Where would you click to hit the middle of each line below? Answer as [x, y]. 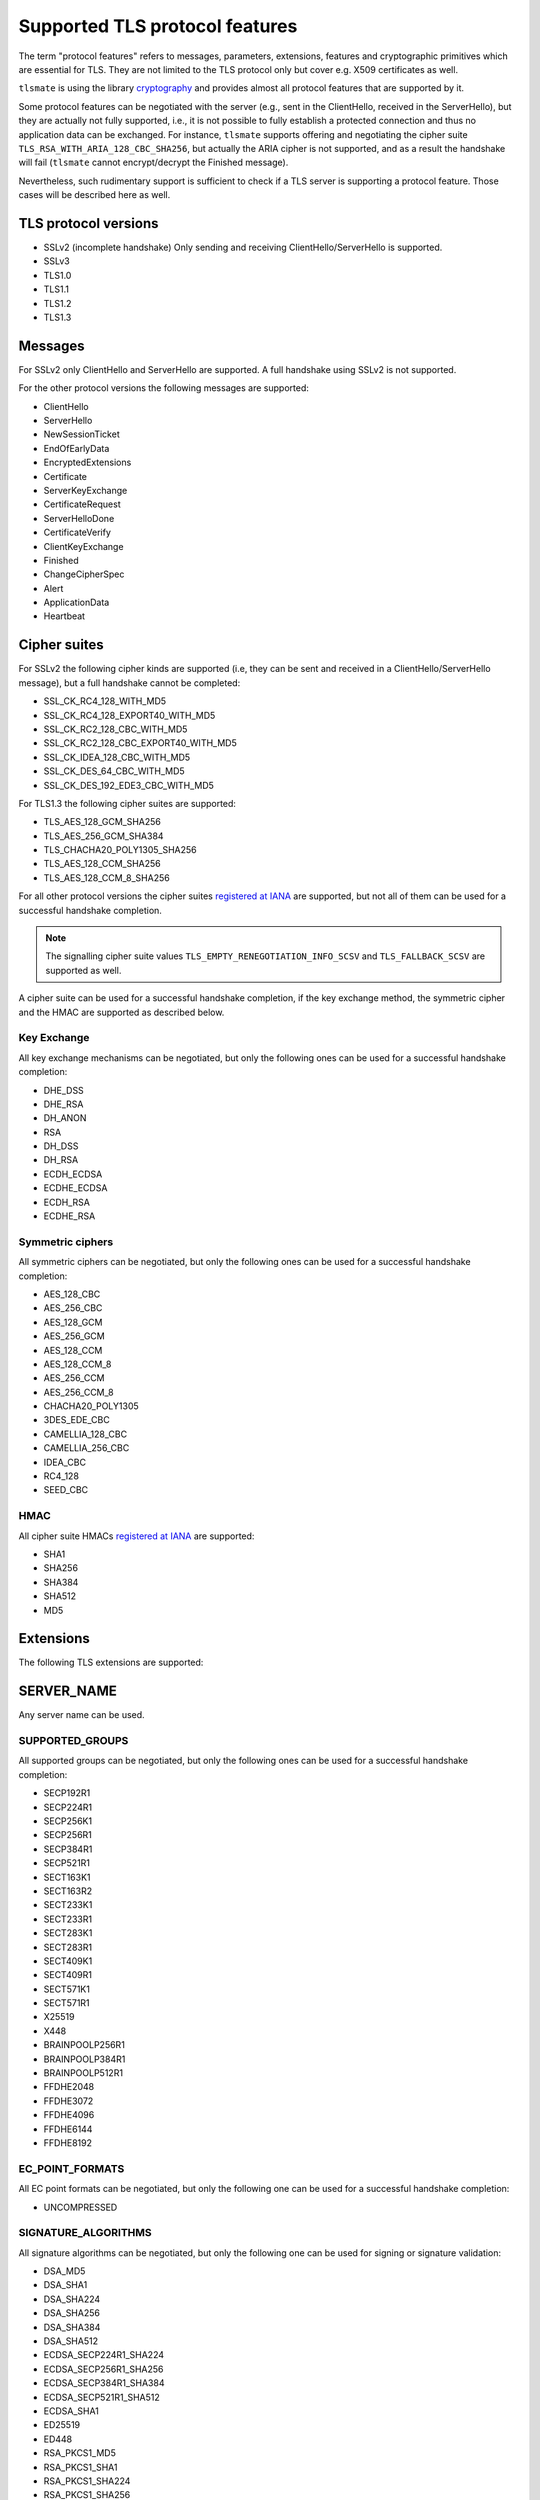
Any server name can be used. [81, 1715]
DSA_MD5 [64, 2271]
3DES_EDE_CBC [76, 1420]
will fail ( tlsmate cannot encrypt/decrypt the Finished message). [153, 162]
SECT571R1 [66, 2003]
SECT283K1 [68, 1933]
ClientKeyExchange [83, 546]
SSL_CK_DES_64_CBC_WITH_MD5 [114, 771]
